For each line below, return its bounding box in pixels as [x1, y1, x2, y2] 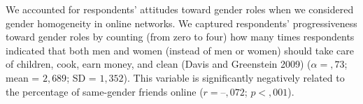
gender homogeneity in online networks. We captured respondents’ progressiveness [6, 15, 357, 30]
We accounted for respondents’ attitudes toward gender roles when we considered [6, 2, 354, 16]
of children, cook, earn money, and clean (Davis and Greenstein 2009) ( [6, 57, 311, 71]
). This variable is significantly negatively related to [123, 70, 345, 84]
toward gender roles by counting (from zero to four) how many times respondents [6, 29, 355, 44]
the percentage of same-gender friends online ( [6, 84, 204, 98]
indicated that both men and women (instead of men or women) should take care [6, 43, 354, 57]
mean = [6, 70, 40, 84]
